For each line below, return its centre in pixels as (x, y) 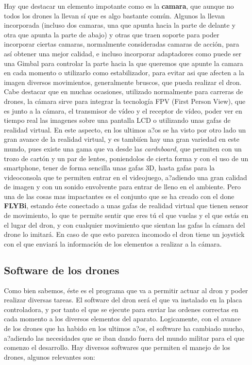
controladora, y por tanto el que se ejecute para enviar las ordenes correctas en (121, 309)
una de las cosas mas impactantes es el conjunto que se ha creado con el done (119, 196)
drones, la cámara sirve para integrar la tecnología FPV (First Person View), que (125, 101)
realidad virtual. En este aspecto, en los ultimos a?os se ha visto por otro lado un (125, 129)
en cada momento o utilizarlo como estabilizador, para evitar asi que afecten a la (124, 73)
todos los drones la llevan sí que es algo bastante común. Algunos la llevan (115, 15)
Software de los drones (62, 270)
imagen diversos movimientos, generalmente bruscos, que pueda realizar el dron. (123, 82)
